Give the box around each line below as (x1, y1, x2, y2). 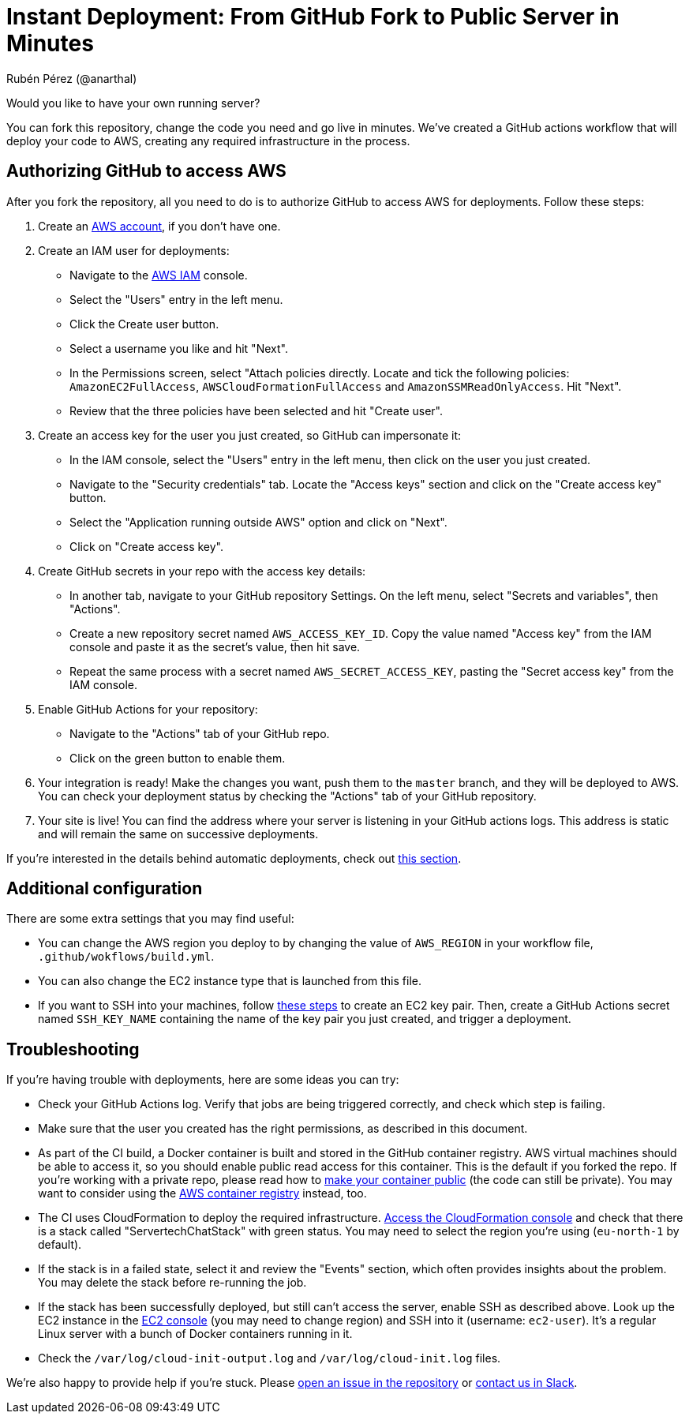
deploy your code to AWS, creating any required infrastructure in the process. (6, 133, 410, 148)
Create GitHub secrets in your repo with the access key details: (38, 564, 366, 578)
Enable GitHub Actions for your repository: (38, 702, 258, 716)
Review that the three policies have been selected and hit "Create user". (69, 403, 444, 418)
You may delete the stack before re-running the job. (38, 1276, 307, 1290)
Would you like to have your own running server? (6, 96, 260, 110)
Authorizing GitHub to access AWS (6, 161, 286, 182)
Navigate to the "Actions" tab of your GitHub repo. (69, 726, 330, 740)
